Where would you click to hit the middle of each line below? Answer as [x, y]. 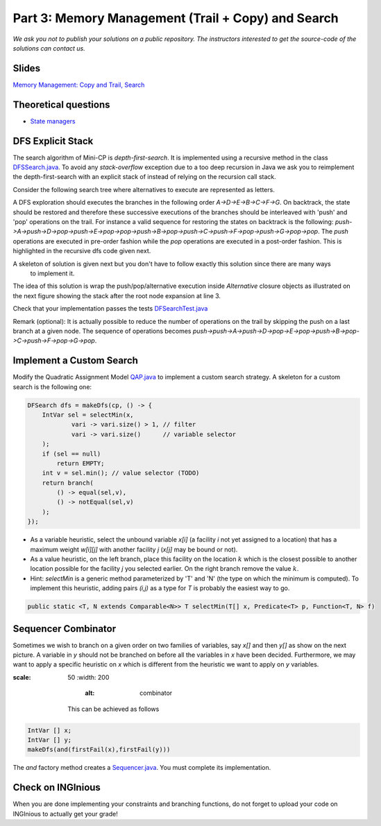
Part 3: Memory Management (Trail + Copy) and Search [176, 18]
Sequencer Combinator [65, 629]
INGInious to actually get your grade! [65, 814]
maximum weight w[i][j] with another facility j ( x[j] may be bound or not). [134, 549]
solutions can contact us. [49, 48]
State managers [53, 121]
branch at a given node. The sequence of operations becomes [102, 331]
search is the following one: [52, 387]
